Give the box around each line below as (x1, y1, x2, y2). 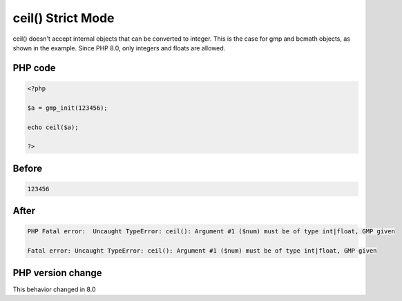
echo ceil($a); (27, 123, 79, 131)
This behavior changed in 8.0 (12, 285, 96, 293)
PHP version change (12, 266, 103, 279)
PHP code (12, 62, 56, 74)
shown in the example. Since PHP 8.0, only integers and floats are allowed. (12, 43, 226, 52)
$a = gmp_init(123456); (27, 104, 108, 112)
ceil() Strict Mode (12, 10, 115, 26)
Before (12, 162, 43, 174)
